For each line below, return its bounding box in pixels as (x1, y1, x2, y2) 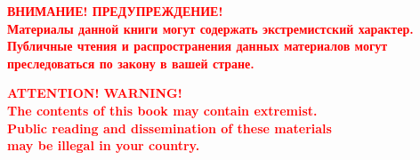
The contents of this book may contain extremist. (7, 100, 318, 119)
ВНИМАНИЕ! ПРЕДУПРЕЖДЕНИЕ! (7, 2, 223, 20)
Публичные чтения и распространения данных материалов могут (7, 36, 388, 55)
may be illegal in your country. (7, 136, 200, 155)
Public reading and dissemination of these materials (7, 118, 332, 137)
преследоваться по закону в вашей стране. (7, 53, 254, 72)
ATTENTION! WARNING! (7, 84, 182, 102)
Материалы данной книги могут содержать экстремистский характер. (7, 19, 414, 37)
